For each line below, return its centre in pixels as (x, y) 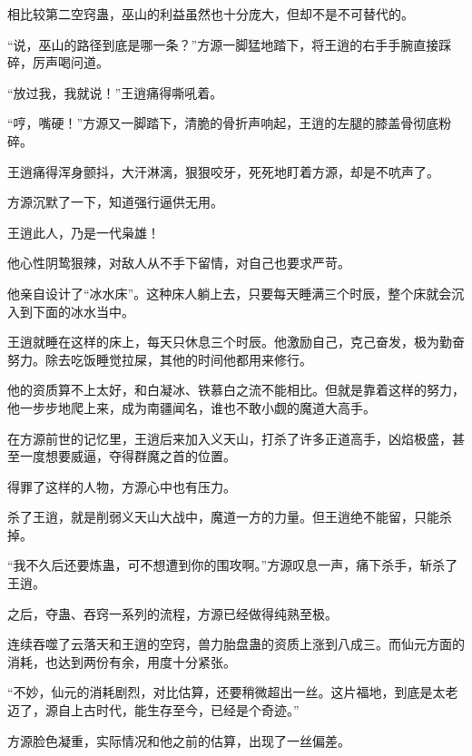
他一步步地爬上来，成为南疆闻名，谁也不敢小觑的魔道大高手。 (192, 407)
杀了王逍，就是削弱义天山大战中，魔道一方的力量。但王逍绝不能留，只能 (223, 517)
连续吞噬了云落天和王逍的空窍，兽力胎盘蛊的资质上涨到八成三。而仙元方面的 (236, 644)
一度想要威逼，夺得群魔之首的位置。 (128, 456)
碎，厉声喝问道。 (58, 62)
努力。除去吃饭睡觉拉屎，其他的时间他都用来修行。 (160, 359)
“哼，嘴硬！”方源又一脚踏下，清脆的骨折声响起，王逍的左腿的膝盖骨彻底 (223, 123)
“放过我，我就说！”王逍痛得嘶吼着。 (115, 92)
